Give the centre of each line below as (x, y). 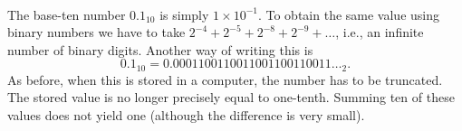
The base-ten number (67, 14)
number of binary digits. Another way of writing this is (160, 49)
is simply (184, 14)
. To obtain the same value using (348, 14)
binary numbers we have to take (96, 32)
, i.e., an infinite (380, 32)
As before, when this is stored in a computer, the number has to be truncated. (225, 79)
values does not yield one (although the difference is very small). (186, 115)
